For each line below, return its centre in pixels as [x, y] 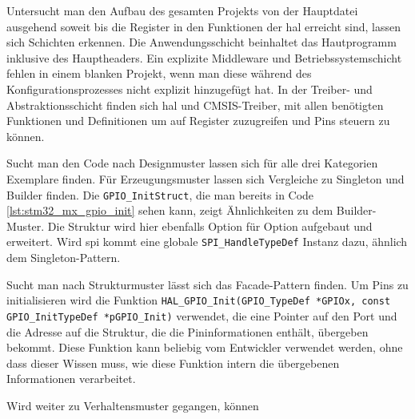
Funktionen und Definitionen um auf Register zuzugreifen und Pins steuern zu [198, 121]
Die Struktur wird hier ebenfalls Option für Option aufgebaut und [210, 226]
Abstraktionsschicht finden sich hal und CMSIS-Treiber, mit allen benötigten [195, 105]
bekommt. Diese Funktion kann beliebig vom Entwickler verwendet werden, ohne [205, 347]
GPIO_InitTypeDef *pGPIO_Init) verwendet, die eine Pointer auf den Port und [202, 315]
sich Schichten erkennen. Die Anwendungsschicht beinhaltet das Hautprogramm [202, 42]
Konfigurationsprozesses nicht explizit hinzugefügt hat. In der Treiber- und [190, 89]
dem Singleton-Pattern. [64, 258]
